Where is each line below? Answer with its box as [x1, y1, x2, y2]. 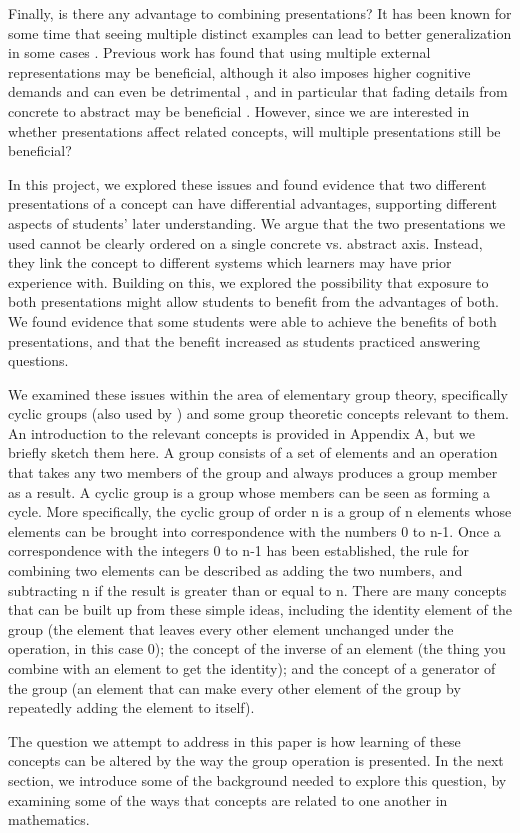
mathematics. [8, 809, 90, 830]
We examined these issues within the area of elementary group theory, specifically [8, 383, 508, 404]
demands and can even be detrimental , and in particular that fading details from [8, 81, 508, 102]
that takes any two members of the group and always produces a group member [8, 462, 498, 483]
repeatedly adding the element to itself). [8, 697, 255, 718]
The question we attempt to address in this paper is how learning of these [8, 730, 461, 751]
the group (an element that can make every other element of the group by [8, 677, 461, 698]
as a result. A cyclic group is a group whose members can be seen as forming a [8, 481, 491, 502]
